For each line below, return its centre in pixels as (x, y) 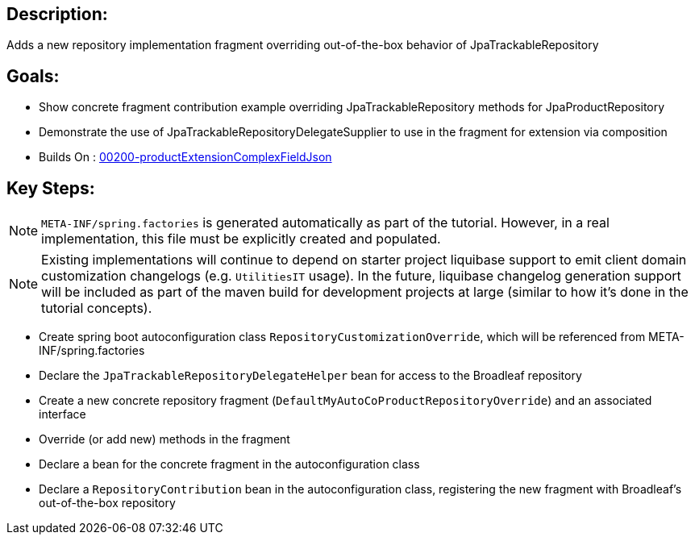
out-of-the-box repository (107, 503)
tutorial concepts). (97, 308)
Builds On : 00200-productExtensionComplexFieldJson (185, 157)
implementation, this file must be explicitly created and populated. (241, 239)
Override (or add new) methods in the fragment (164, 439)
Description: (57, 14)
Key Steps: (51, 188)
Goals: (33, 76)
